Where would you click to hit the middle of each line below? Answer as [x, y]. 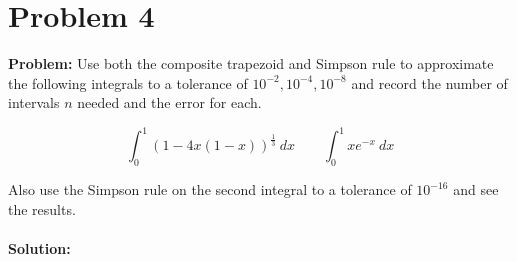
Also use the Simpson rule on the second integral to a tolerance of [210, 189]
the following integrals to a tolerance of [128, 82]
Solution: [39, 247]
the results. [42, 208]
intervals [34, 102]
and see [476, 189]
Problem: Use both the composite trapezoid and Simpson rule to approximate [251, 63]
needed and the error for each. [169, 102]
